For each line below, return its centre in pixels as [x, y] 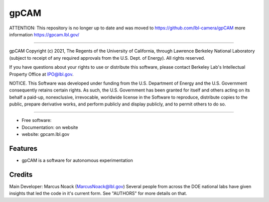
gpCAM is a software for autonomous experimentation [77, 160]
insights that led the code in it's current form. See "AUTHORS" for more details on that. [98, 194]
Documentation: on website [50, 127]
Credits [21, 174]
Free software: [37, 120]
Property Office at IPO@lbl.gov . [41, 74]
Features [23, 149]
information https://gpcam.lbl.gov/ [44, 34]
